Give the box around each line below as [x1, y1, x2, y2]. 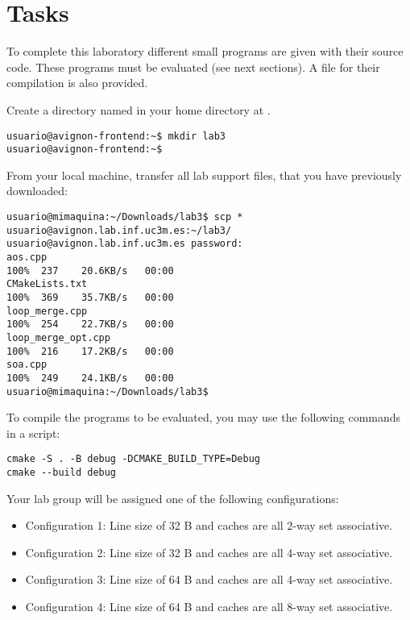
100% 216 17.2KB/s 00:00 [6, 345, 174, 357]
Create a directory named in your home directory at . [6, 101, 271, 118]
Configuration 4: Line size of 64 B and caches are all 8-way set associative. [25, 598, 393, 615]
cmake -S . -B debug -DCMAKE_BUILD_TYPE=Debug [6, 453, 260, 465]
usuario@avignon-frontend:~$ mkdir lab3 [6, 130, 226, 142]
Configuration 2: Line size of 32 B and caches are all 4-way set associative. [25, 543, 393, 560]
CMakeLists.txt [6, 278, 88, 290]
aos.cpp [6, 251, 48, 263]
